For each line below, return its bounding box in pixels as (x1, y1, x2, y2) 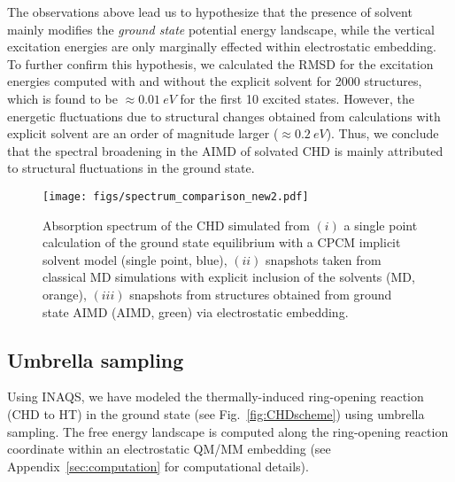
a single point (343, 215, 418, 234)
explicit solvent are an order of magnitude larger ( (7, 124, 279, 143)
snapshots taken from (266, 250, 382, 268)
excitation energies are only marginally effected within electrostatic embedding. (7, 37, 436, 56)
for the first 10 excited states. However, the (180, 89, 414, 107)
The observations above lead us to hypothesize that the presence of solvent (7, 3, 413, 20)
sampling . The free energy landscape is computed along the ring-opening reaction (7, 422, 449, 440)
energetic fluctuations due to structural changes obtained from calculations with (7, 106, 441, 125)
